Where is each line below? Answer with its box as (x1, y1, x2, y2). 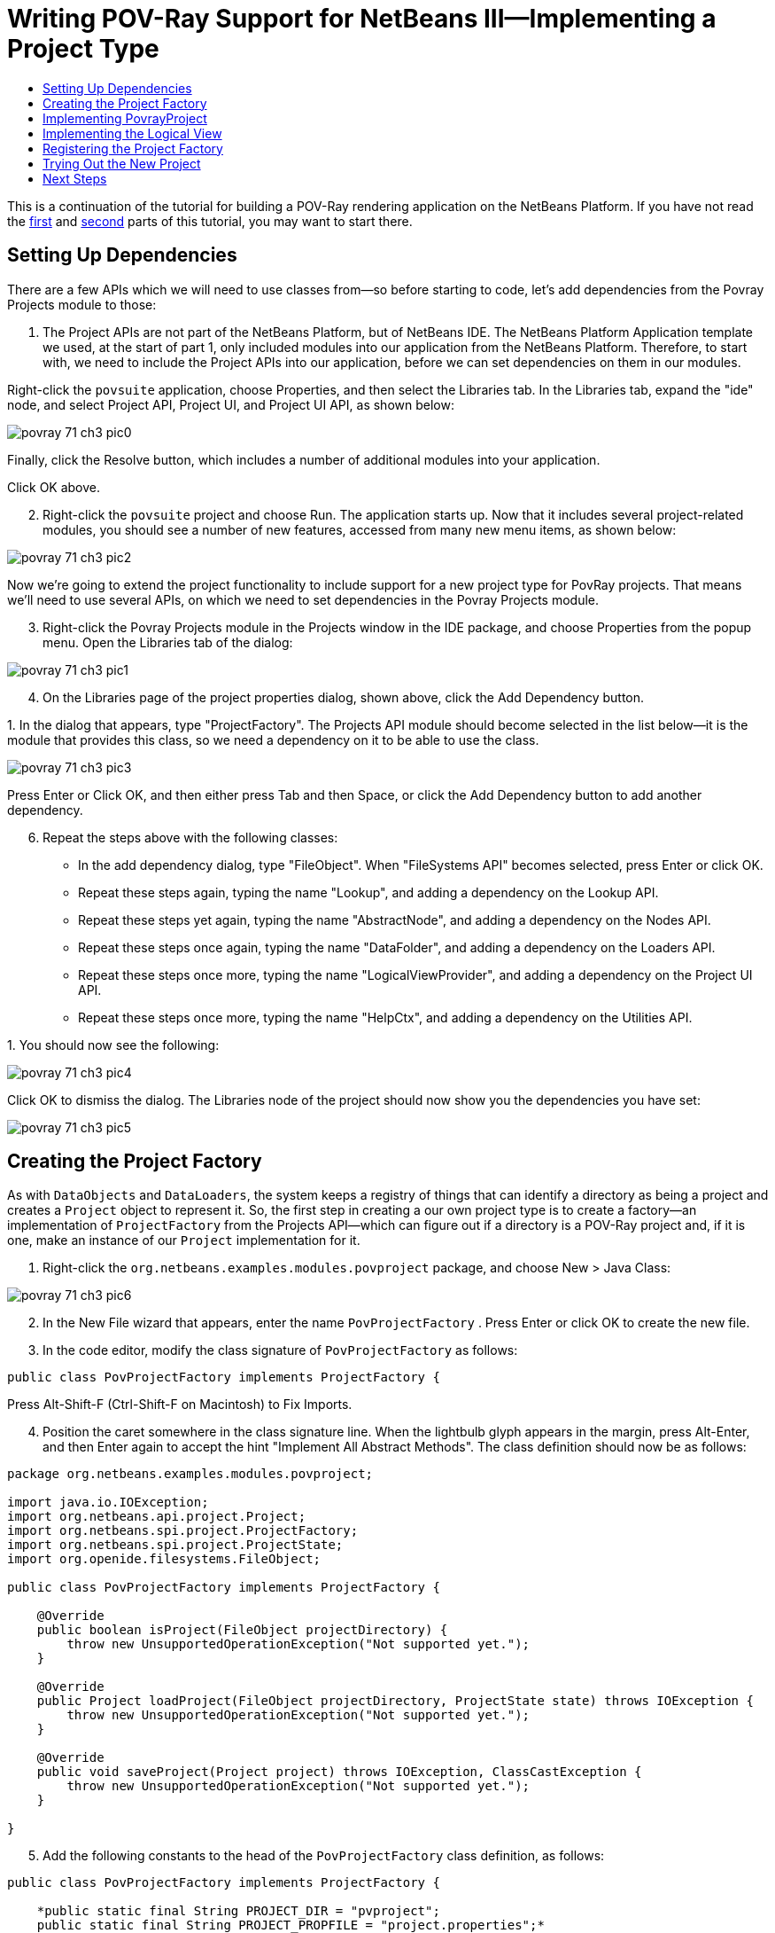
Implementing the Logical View (43, 125, 222, 141)
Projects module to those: (7, 296, 157, 312)
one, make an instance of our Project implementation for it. (7, 1233, 360, 1248)
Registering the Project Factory (43, 140, 223, 156)
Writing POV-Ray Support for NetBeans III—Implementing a (7, 4, 717, 34)
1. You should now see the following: (7, 1037, 220, 1053)
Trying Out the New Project (43, 155, 201, 171)
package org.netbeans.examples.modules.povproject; (7, 1467, 374, 1482)
